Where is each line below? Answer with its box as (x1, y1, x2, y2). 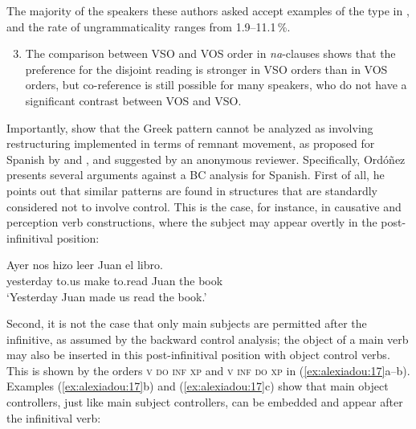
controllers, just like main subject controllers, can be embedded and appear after (6, 394, 403, 411)
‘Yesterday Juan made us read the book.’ (6, 288, 207, 304)
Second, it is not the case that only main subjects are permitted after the (6, 315, 367, 332)
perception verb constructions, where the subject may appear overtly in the (6, 214, 377, 231)
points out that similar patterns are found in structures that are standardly (6, 182, 378, 198)
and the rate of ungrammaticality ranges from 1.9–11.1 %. (6, 18, 291, 35)
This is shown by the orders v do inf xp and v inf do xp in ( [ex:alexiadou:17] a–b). (6, 362, 410, 378)
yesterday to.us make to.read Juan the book (6, 272, 223, 288)
